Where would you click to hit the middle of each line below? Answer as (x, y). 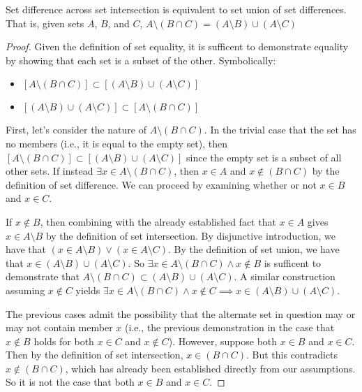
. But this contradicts (292, 355)
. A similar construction (285, 276)
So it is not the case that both (70, 382)
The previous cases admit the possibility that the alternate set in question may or (181, 313)
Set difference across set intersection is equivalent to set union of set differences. (176, 9)
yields (88, 290)
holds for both (64, 341)
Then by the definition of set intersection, (95, 355)
